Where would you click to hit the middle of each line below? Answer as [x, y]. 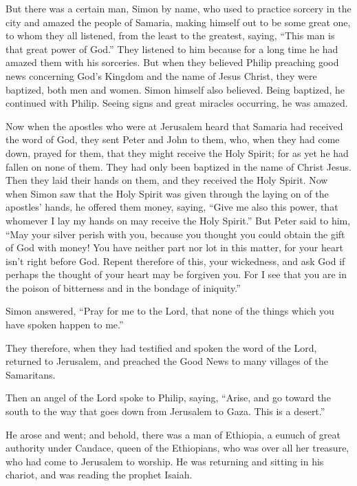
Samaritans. [31, 374]
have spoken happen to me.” [65, 325]
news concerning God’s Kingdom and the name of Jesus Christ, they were [161, 75]
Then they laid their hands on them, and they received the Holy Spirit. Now [167, 180]
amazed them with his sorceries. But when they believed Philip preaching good [172, 62]
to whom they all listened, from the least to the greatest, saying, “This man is [170, 35]
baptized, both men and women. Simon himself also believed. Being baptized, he [175, 89]
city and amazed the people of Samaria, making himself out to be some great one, [178, 22]
